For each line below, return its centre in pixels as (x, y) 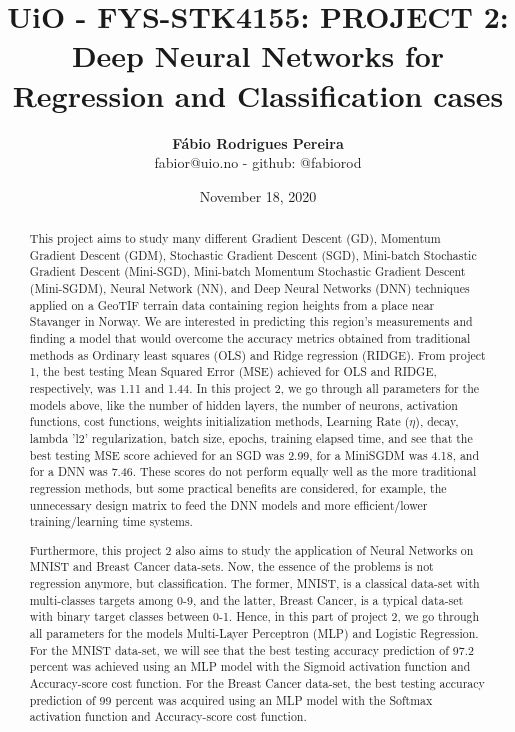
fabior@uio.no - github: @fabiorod (258, 162)
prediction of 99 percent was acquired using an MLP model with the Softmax (231, 699)
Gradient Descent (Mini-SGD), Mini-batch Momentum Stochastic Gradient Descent (247, 271)
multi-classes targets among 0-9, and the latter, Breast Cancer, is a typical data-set (246, 599)
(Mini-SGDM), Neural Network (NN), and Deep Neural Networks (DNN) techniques (249, 288)
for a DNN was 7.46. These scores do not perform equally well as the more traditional (253, 471)
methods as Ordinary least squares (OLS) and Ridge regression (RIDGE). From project (257, 354)
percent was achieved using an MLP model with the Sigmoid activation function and (250, 666)
